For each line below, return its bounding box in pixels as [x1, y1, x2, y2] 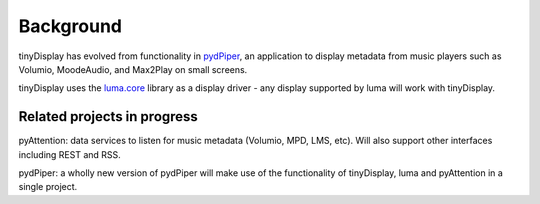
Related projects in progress [18, 108, 199, 125]
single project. [18, 181, 78, 193]
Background [18, 15, 122, 37]
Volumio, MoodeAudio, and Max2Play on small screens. [18, 63, 248, 75]
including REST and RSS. [18, 148, 122, 160]
